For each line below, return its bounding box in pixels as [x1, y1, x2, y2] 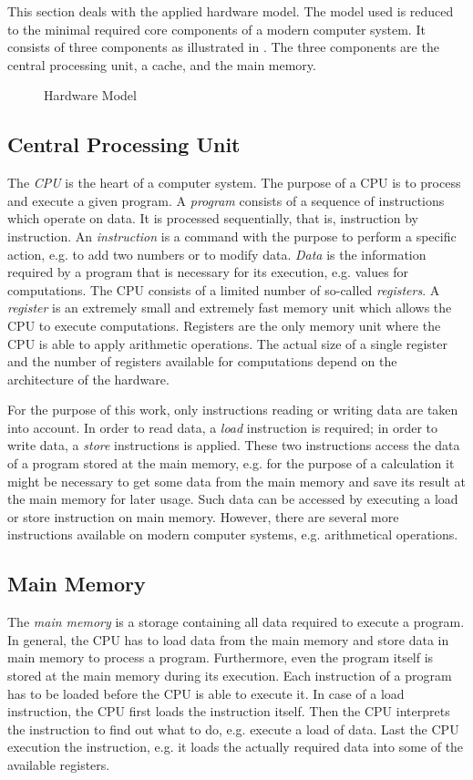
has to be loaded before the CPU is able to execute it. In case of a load [7, 683, 405, 703]
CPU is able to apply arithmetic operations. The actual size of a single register [7, 334, 447, 353]
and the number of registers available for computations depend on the [7, 352, 397, 371]
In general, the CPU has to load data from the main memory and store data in [7, 630, 449, 649]
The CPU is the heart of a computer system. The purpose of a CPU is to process [7, 173, 461, 192]
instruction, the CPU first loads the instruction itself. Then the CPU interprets [7, 702, 450, 721]
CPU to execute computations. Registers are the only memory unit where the [7, 315, 441, 334]
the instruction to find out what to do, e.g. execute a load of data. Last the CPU [7, 719, 459, 738]
